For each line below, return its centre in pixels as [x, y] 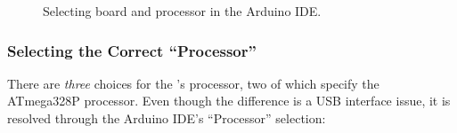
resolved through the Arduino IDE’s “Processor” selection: [167, 118]
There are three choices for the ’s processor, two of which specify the [193, 83]
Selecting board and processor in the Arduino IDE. [182, 11]
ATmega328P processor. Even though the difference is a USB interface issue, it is [229, 101]
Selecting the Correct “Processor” [132, 50]
